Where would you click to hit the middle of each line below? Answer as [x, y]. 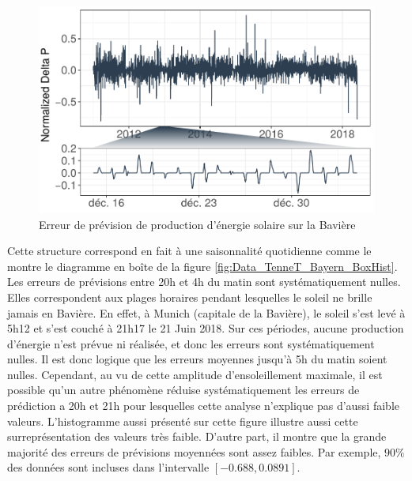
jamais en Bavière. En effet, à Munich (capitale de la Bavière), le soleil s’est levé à [206, 312]
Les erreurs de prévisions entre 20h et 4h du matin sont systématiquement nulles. [204, 282]
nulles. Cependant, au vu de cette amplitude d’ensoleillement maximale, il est [195, 374]
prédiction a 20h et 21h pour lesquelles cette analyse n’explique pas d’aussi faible [203, 406]
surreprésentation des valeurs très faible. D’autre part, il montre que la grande [197, 436]
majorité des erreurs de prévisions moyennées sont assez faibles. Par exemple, [194, 451]
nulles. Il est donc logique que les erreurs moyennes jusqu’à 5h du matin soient [197, 359]
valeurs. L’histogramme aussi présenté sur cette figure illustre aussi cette [183, 421]
